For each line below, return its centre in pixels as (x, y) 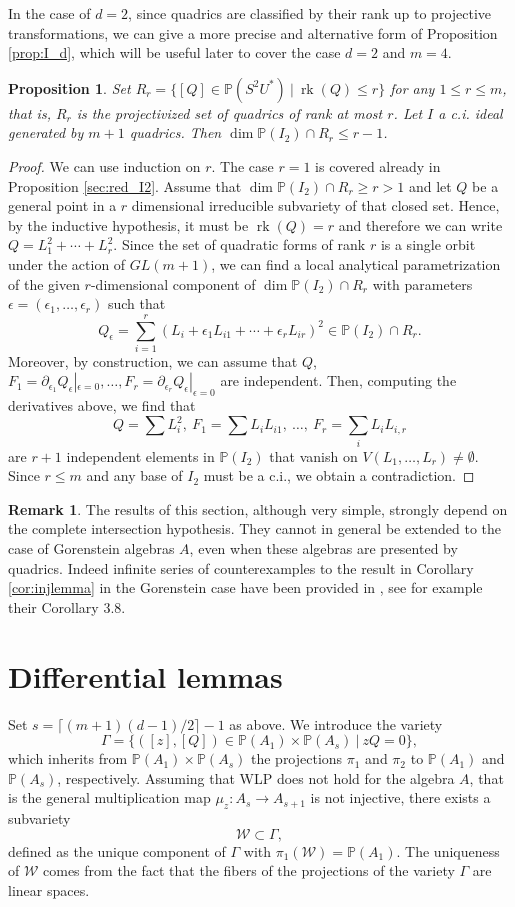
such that (136, 303)
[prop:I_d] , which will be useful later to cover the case (174, 52)
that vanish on (313, 455)
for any (412, 87)
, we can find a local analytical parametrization (356, 263)
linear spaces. (49, 889)
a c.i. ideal (470, 112)
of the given (44, 283)
